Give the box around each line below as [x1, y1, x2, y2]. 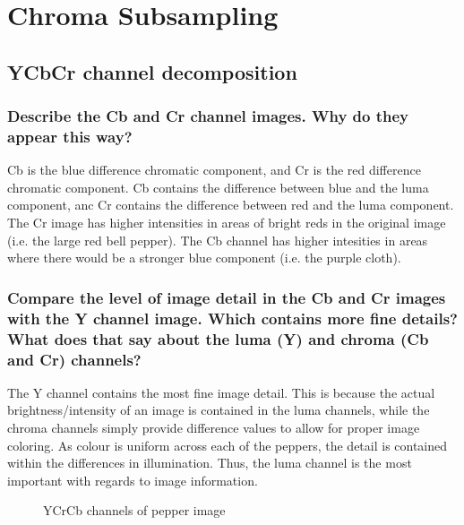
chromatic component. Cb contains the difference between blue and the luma [7, 177, 429, 196]
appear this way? [7, 125, 133, 147]
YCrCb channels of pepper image [43, 501, 226, 520]
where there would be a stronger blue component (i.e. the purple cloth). [7, 248, 401, 267]
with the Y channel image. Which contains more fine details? [7, 306, 458, 329]
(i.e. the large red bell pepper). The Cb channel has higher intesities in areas [7, 230, 428, 249]
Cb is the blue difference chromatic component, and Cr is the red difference [7, 160, 421, 179]
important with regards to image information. [7, 470, 258, 489]
